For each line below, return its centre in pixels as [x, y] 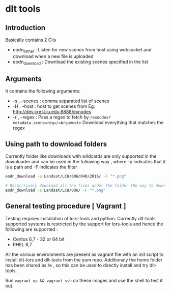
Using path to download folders [56, 144]
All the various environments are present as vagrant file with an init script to [84, 254]
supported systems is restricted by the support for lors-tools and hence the [84, 224]
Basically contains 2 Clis [31, 40]
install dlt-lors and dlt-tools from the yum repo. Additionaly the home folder [84, 259]
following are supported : [32, 229]
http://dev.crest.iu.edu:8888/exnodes [52, 112]
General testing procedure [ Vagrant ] [66, 206]
